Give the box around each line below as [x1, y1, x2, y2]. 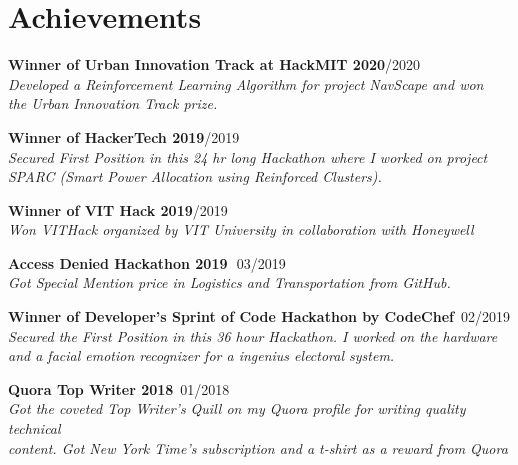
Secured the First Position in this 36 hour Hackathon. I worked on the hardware [8, 325, 498, 346]
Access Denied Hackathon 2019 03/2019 [8, 252, 286, 273]
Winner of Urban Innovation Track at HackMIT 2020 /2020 [8, 54, 421, 75]
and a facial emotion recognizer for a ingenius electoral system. [8, 345, 395, 366]
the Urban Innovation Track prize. [8, 93, 218, 114]
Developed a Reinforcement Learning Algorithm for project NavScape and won [8, 73, 484, 94]
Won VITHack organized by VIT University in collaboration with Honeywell [8, 219, 474, 240]
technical [8, 418, 61, 439]
